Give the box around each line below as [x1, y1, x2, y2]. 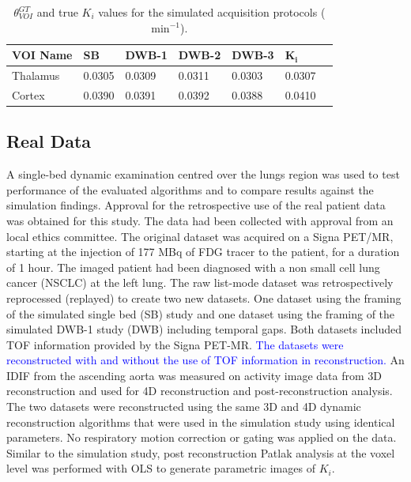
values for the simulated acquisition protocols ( [98, 4, 326, 20]
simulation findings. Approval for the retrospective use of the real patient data [6, 197, 386, 213]
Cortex [12, 86, 45, 103]
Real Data [6, 129, 92, 153]
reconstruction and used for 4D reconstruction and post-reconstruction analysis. [6, 382, 393, 399]
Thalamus [12, 67, 60, 84]
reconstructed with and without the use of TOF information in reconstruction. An [6, 352, 405, 368]
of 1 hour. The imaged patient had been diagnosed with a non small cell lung [6, 258, 380, 275]
